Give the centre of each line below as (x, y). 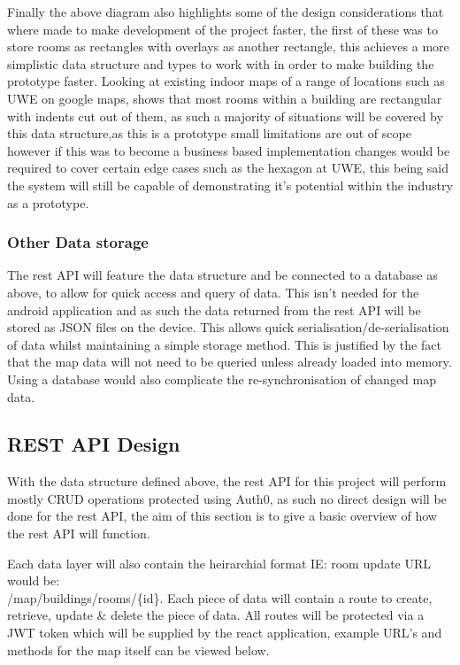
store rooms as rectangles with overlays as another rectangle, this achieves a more (228, 46)
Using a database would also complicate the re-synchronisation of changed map (222, 379)
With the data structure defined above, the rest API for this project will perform (227, 481)
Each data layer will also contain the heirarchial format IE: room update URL (219, 563)
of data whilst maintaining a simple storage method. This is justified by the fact (224, 344)
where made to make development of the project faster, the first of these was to (222, 29)
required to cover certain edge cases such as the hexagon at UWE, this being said (228, 168)
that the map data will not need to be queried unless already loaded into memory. (230, 362)
